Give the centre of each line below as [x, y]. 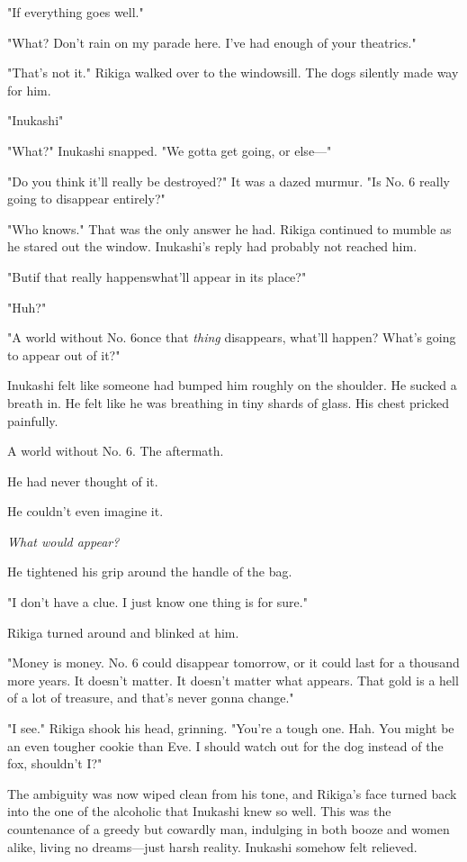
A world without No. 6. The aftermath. [116, 451]
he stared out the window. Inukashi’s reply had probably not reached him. [212, 246]
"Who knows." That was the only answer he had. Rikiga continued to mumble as [229, 228]
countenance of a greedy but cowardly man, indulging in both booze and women [229, 829]
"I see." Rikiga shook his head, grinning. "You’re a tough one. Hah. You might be [231, 728]
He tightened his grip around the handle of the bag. [150, 572]
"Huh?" [27, 307]
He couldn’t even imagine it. [85, 511]
